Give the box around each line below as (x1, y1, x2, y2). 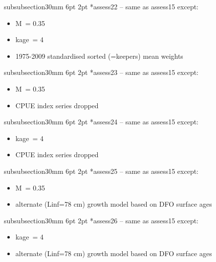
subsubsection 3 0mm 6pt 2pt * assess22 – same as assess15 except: (4, 1, 199, 11)
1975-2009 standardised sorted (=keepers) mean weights (15, 50, 183, 61)
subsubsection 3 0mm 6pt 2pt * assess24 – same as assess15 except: (4, 117, 199, 127)
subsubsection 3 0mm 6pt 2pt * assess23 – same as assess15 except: (4, 67, 199, 77)
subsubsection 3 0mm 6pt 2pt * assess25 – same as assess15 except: (4, 166, 199, 176)
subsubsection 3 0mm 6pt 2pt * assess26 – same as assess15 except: (4, 215, 199, 225)
